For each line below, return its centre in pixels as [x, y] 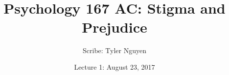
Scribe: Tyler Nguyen [114, 50]
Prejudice [114, 27]
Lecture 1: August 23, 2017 [114, 66]
